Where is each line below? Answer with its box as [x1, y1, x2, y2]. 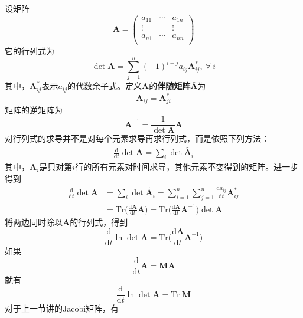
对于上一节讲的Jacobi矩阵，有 [5, 302, 119, 314]
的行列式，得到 [70, 216, 128, 228]
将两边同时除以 [5, 216, 63, 228]
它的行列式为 [5, 44, 54, 57]
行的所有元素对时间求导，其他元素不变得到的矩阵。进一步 [75, 160, 299, 173]
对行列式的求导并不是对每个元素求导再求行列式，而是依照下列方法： [5, 132, 269, 145]
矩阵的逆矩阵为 [5, 103, 63, 116]
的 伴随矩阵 [149, 80, 191, 92]
